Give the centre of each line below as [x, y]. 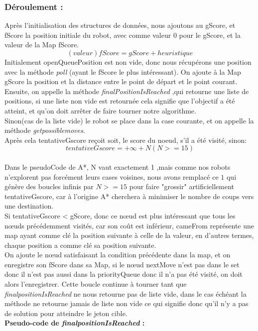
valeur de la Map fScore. [42, 45]
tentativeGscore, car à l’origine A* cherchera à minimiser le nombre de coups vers [129, 196]
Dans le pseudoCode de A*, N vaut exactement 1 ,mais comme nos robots [118, 166]
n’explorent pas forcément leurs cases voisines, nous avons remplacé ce [112, 176]
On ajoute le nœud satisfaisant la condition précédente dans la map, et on [118, 255]
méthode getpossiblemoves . [45, 130]
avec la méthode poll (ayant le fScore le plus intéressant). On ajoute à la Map [123, 71]
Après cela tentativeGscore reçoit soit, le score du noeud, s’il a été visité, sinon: [126, 140]
